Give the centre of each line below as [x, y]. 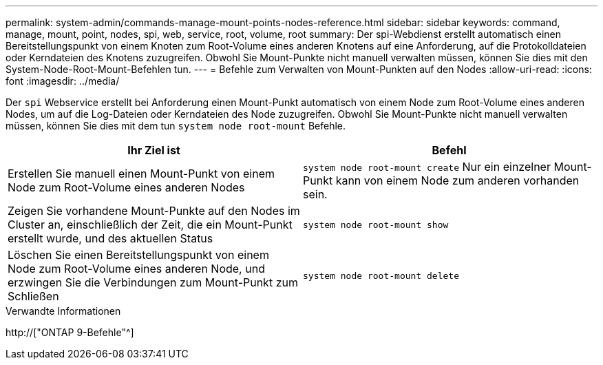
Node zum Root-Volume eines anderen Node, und [136, 269]
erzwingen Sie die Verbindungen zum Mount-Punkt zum [153, 282]
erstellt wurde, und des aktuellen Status [110, 238]
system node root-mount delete [381, 275]
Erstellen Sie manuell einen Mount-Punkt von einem [141, 174]
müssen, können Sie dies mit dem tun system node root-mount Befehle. [176, 126]
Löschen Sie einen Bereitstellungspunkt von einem [138, 255]
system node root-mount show [376, 225]
